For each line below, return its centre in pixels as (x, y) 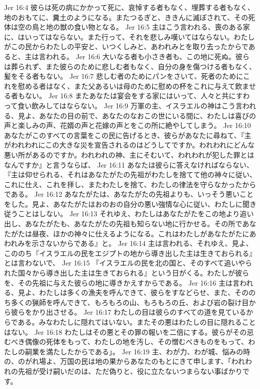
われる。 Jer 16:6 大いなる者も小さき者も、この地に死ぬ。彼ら (148, 56)
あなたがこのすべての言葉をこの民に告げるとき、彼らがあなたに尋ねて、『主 (128, 135)
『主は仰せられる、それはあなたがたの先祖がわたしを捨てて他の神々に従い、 (130, 174)
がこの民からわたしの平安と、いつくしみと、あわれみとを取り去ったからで (126, 46)
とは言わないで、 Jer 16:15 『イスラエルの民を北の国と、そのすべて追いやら (128, 263)
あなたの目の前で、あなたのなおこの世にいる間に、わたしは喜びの (148, 115)
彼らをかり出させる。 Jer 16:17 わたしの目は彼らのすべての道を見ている (128, 312)
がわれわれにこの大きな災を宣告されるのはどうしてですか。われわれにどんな (129, 145)
